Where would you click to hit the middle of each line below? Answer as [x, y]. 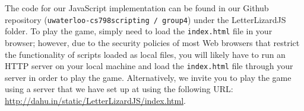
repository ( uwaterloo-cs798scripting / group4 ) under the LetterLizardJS [145, 19]
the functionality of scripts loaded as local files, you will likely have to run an [145, 54]
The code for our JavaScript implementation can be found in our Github [137, 8]
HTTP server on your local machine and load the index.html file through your [149, 66]
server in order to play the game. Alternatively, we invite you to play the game [148, 77]
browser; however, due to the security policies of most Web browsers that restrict [152, 42]
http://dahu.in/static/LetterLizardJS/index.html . [95, 100]
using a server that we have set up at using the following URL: [119, 89]
